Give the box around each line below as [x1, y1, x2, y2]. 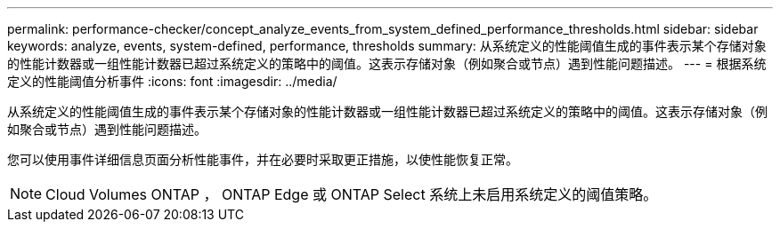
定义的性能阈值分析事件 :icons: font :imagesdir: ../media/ [7, 74, 337, 89]
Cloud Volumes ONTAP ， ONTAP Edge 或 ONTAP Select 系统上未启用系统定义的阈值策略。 [45, 186, 658, 203]
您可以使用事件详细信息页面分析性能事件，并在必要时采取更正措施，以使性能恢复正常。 [7, 152, 518, 167]
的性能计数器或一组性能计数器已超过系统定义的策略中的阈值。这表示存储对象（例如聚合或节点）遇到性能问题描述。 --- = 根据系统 [7, 56, 767, 71]
